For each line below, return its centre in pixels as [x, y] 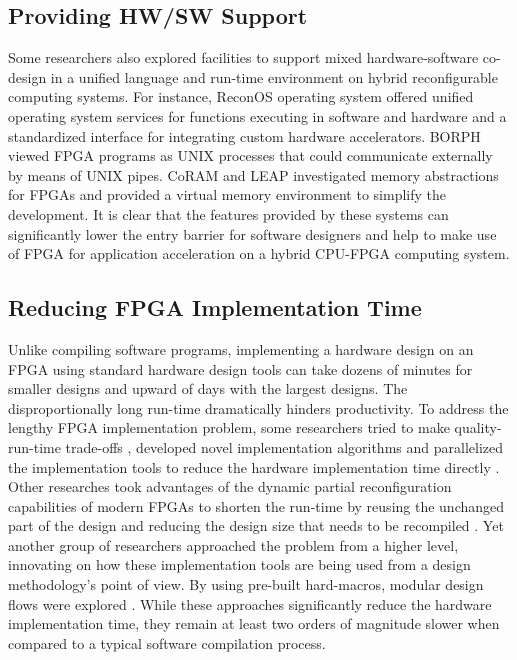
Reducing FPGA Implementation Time [215, 307]
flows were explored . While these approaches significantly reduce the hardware [250, 603]
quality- [478, 427]
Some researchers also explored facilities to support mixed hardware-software [243, 57]
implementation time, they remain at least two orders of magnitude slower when [254, 623]
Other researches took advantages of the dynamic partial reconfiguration [230, 486]
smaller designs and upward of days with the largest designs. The [208, 388]
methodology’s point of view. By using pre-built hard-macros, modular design [246, 584]
